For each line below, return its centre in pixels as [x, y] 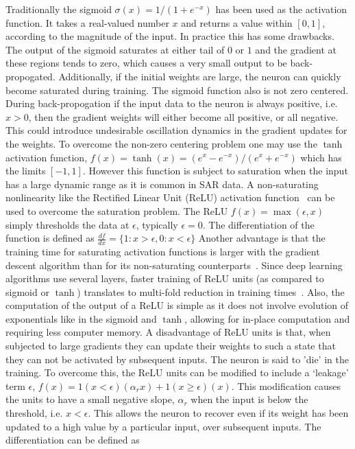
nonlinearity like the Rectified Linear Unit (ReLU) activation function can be [170, 197]
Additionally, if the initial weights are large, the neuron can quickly [200, 76]
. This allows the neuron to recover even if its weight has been [218, 413]
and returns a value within [237, 22]
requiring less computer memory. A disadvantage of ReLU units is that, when [168, 332]
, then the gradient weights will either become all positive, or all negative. [183, 116]
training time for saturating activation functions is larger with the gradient [163, 251]
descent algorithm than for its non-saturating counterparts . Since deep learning [174, 265]
